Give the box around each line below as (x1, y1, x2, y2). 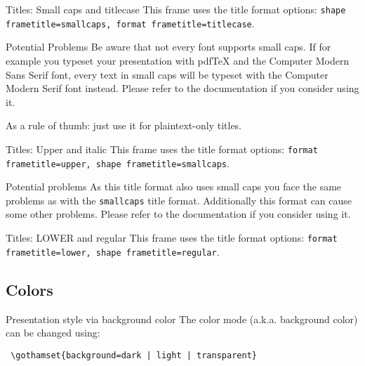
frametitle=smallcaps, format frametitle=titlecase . (6, 15, 255, 30)
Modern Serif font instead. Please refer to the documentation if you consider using (6, 81, 359, 96)
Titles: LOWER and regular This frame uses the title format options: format (6, 230, 338, 245)
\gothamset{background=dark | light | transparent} (11, 350, 257, 360)
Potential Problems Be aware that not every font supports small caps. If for (6, 39, 331, 54)
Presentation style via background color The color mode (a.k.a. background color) (6, 311, 358, 326)
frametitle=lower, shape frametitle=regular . (6, 244, 220, 259)
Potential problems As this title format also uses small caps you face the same (6, 179, 342, 194)
